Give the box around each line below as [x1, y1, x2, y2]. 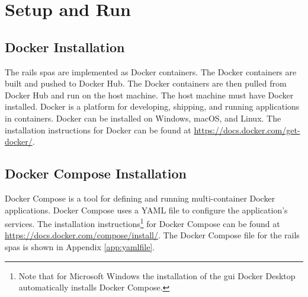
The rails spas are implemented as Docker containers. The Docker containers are [5, 65, 297, 78]
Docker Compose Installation [5, 164, 187, 183]
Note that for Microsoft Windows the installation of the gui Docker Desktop [18, 269, 296, 282]
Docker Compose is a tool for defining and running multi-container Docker [5, 191, 275, 204]
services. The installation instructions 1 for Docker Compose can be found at [5, 216, 280, 229]
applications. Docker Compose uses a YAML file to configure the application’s [5, 203, 288, 216]
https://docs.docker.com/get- [194, 123, 300, 136]
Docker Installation [5, 37, 125, 56]
